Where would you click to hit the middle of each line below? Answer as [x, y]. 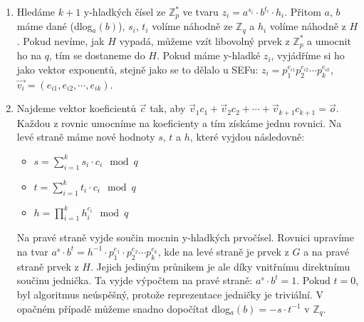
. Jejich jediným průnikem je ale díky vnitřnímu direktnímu [220, 266]
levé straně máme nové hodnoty [86, 137]
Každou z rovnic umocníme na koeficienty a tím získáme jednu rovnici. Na [179, 122]
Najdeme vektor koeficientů [77, 108]
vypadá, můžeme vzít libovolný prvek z [204, 40]
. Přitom [303, 11]
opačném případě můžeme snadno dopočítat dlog [123, 308]
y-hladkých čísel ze [125, 11]
